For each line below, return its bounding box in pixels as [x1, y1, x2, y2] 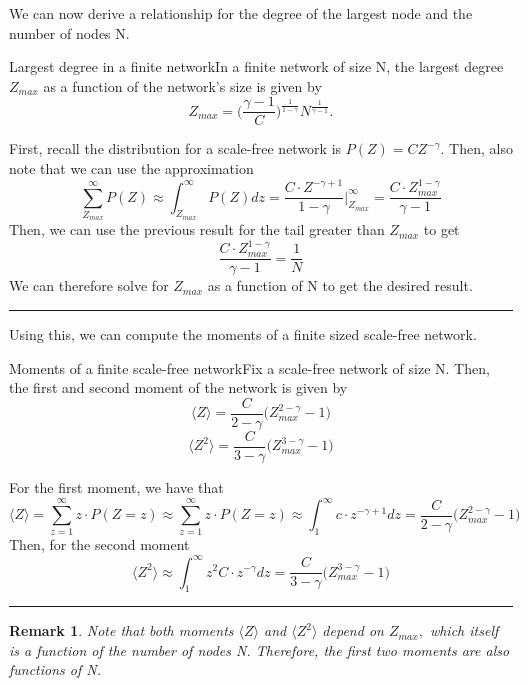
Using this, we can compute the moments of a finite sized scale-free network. [9, 324, 477, 345]
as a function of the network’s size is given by [43, 75, 322, 96]
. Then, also [440, 138, 513, 159]
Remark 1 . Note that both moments [9, 620, 234, 641]
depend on [322, 620, 384, 641]
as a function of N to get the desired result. [207, 275, 473, 296]
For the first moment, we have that [9, 476, 224, 497]
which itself [429, 620, 499, 641]
